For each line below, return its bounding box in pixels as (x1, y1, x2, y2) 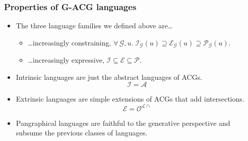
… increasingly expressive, (28, 55, 104, 65)
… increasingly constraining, (28, 37, 111, 48)
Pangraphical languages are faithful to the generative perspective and (16, 117, 230, 128)
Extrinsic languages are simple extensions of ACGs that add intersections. (16, 93, 244, 104)
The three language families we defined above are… (16, 20, 173, 31)
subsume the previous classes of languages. (16, 127, 148, 138)
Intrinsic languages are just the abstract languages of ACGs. (16, 71, 203, 82)
